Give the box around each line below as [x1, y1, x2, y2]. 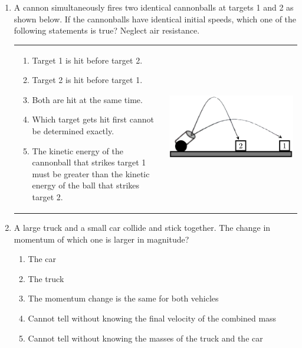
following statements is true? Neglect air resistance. [14, 24, 200, 37]
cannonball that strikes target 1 [32, 156, 146, 168]
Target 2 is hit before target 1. [32, 74, 143, 86]
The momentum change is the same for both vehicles [28, 292, 219, 304]
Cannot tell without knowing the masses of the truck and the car [28, 332, 263, 344]
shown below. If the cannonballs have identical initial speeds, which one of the [14, 12, 297, 25]
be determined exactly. [32, 124, 114, 137]
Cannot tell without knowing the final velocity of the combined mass [28, 311, 277, 324]
